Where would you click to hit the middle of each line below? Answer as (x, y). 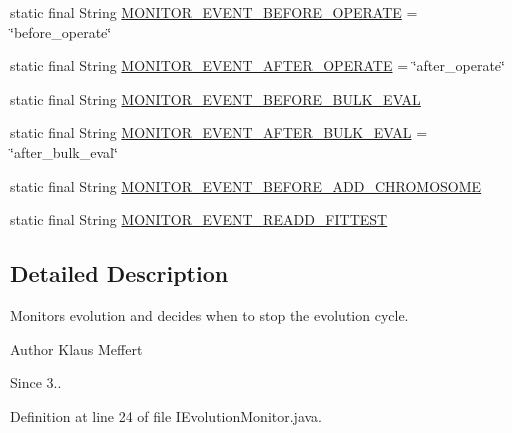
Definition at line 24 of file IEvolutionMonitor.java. (166, 415)
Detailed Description (119, 273)
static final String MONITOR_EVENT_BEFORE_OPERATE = (214, 12)
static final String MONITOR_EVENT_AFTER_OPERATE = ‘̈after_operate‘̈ (257, 65)
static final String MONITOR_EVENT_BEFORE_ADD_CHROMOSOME (246, 185)
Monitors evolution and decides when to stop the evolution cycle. (209, 314)
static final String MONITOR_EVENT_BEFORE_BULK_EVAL (215, 98)
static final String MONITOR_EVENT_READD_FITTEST (199, 219)
